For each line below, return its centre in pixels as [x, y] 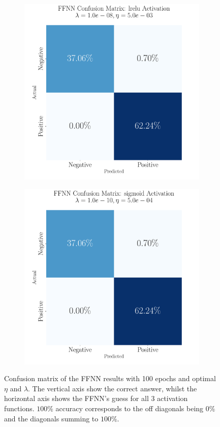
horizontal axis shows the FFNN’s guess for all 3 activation [96, 398]
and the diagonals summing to [51, 418]
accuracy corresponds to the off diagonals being [130, 408]
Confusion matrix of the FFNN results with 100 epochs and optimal [110, 378]
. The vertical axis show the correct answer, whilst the [113, 388]
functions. [19, 408]
